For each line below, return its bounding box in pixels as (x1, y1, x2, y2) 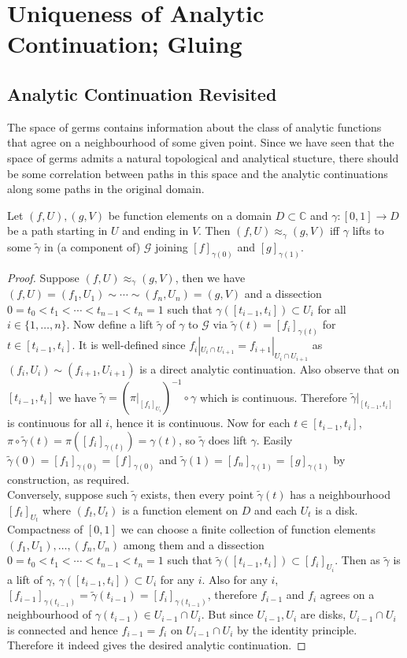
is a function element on (122, 501, 239, 518)
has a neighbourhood (290, 486, 390, 503)
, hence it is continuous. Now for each (109, 415, 290, 431)
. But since (201, 606, 253, 623)
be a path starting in (7, 222, 108, 239)
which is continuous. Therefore (199, 388, 347, 405)
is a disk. (315, 501, 358, 518)
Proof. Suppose (7, 269, 80, 285)
